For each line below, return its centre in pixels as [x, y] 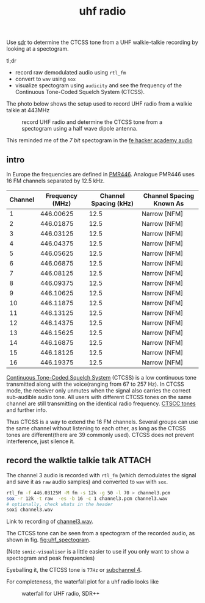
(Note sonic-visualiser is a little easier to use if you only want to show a [98, 552]
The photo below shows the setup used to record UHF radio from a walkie [99, 104]
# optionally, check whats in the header [60, 504]
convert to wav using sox [45, 79]
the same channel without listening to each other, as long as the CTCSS [96, 428]
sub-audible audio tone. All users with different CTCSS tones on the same [99, 397]
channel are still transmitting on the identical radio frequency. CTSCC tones [101, 403]
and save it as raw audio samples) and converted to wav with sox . [87, 482]
